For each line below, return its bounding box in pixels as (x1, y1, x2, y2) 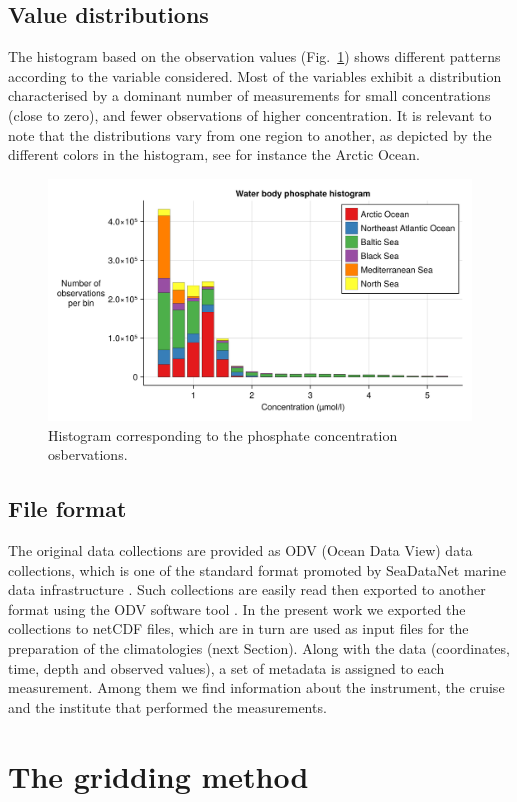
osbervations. (48, 444, 128, 465)
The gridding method (8, 755, 309, 796)
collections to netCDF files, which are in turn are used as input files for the (8, 618, 469, 639)
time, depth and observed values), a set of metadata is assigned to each (8, 657, 445, 678)
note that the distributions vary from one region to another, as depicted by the (8, 124, 492, 145)
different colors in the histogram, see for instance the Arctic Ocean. (8, 144, 420, 165)
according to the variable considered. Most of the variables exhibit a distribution (8, 65, 502, 86)
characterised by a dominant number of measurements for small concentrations (8, 85, 491, 106)
